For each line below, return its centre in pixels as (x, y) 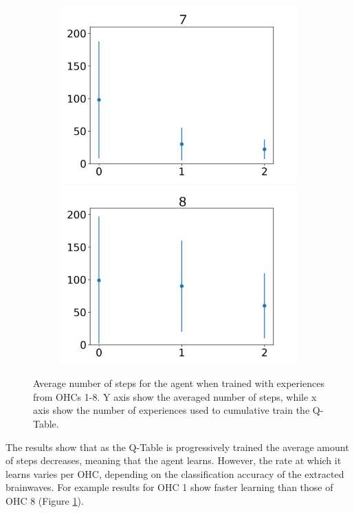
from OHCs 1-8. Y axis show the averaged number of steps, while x (175, 396)
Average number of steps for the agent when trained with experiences (179, 383)
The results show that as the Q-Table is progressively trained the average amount (177, 447)
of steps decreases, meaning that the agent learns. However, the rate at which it (174, 460)
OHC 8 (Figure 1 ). (45, 500)
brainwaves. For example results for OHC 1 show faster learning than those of (169, 487)
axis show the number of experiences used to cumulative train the (172, 410)
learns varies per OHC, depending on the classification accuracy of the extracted (175, 473)
